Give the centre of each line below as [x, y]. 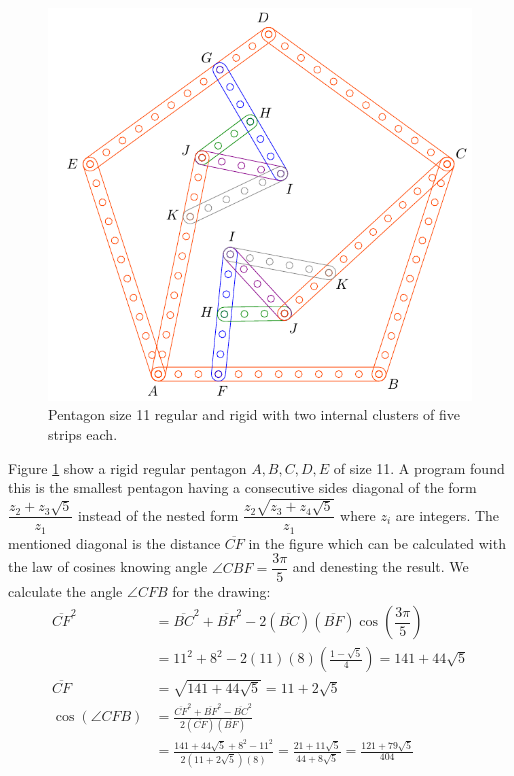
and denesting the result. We [380, 566]
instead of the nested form [158, 514]
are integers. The [447, 514]
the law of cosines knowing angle [108, 566]
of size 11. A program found [419, 467]
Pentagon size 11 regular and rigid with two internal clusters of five [254, 414]
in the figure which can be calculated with [377, 542]
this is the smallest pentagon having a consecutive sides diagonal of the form [242, 487]
